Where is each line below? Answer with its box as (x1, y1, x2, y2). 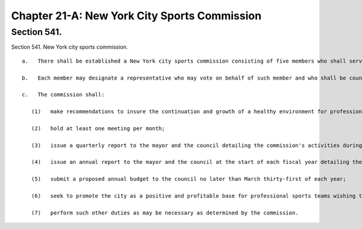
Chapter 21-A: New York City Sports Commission (11, 9, 262, 22)
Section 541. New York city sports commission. (11, 43, 129, 51)
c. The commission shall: (22, 91, 105, 98)
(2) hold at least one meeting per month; (31, 125, 165, 132)
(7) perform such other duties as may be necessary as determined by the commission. (31, 209, 299, 216)
